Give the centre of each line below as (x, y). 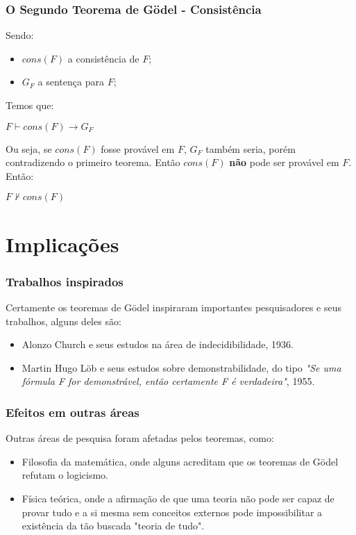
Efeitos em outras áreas (73, 412)
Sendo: (20, 35)
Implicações (62, 244)
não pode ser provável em (284, 162)
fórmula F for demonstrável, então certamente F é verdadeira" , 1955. (168, 381)
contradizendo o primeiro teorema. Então (93, 162)
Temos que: (30, 105)
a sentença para (71, 82)
